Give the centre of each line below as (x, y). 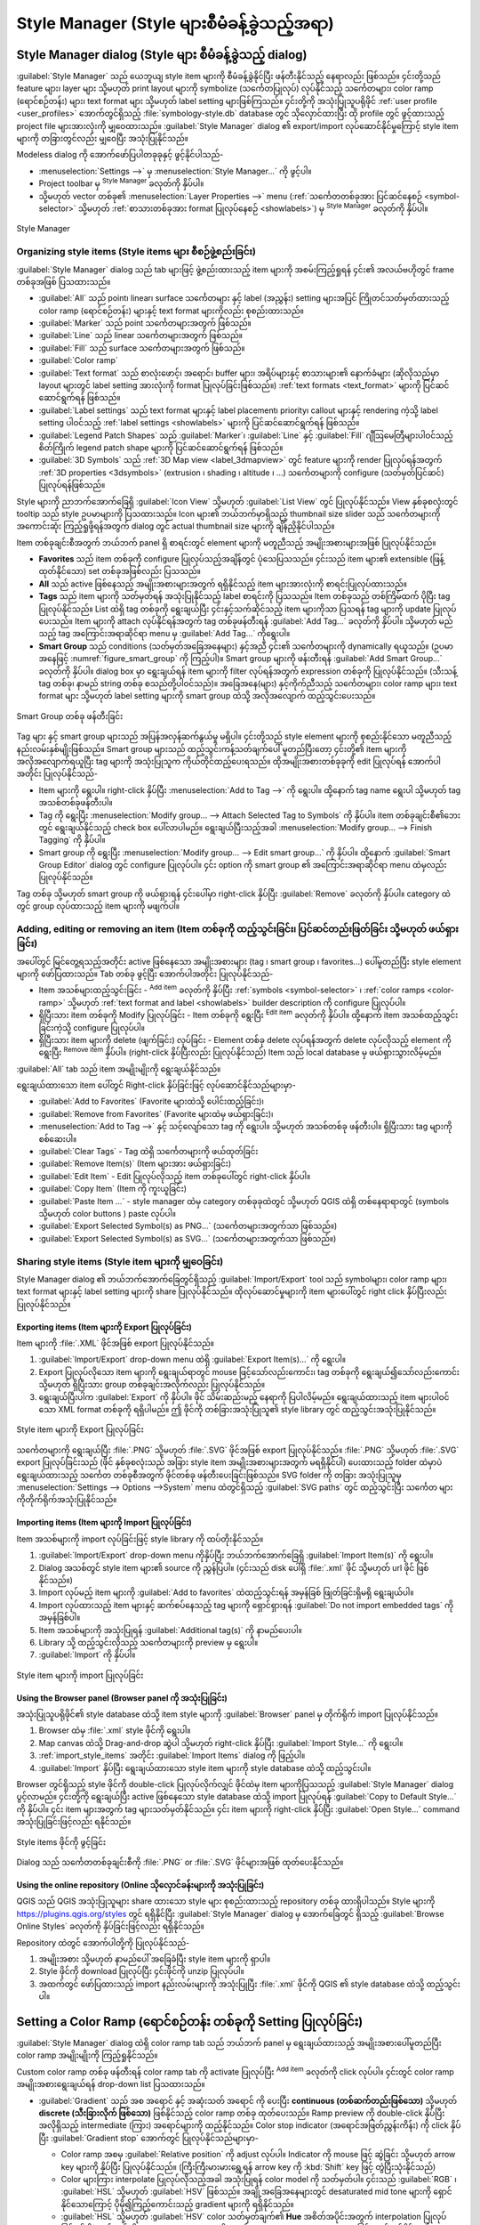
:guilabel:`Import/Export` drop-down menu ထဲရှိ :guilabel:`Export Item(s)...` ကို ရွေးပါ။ (192, 1359)
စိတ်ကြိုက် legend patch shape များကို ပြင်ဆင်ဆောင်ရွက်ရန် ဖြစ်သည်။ (161, 447)
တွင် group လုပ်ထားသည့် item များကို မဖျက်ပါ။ (98, 906)
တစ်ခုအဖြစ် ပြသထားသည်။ (64, 281)
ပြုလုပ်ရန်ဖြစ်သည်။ (72, 485)
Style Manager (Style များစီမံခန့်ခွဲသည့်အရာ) (176, 23)
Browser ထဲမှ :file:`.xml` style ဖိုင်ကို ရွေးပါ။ (115, 1730)
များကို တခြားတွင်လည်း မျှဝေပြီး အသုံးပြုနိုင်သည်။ (102, 139)
